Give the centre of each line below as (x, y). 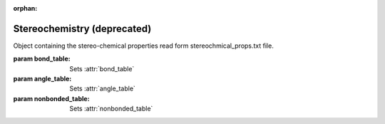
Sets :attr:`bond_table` (102, 68)
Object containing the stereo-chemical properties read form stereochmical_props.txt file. (143, 46)
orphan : (25, 8)
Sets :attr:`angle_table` (102, 88)
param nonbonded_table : (51, 98)
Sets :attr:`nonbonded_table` (111, 109)
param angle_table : (42, 79)
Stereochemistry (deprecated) (82, 29)
